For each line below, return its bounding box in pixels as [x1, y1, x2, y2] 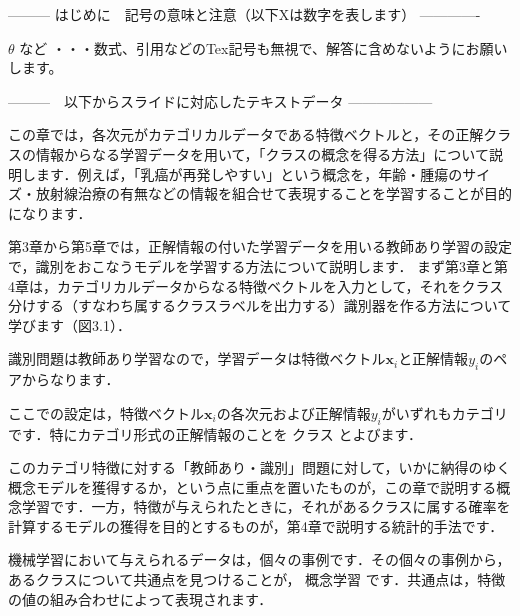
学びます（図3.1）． [8, 314, 131, 335]
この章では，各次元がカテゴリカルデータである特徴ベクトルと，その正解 [8, 124, 484, 145]
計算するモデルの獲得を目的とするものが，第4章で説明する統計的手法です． [8, 515, 504, 536]
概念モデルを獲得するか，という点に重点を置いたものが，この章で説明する [8, 476, 497, 497]
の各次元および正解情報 [216, 402, 371, 423]
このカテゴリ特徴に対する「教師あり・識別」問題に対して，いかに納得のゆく [8, 457, 511, 478]
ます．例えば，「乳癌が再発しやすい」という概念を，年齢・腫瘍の [35, 163, 463, 184]
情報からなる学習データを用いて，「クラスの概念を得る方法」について [35, 143, 489, 164]
